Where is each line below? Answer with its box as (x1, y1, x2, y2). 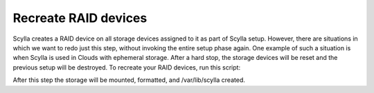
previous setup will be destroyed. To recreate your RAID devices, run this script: (12, 63, 241, 72)
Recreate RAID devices (12, 10, 148, 25)
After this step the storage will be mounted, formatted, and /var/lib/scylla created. (12, 76, 245, 84)
